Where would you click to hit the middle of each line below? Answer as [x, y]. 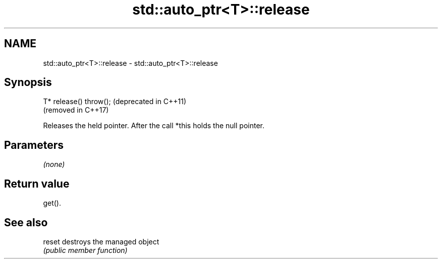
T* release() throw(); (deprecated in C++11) [115, 102]
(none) [54, 164]
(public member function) [85, 250]
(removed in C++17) [76, 110]
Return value [37, 184]
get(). [52, 203]
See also [26, 222]
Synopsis [28, 82]
